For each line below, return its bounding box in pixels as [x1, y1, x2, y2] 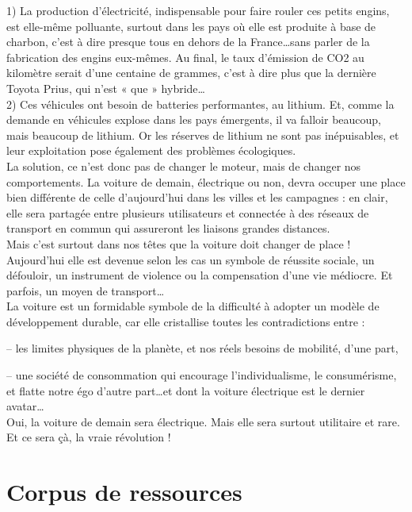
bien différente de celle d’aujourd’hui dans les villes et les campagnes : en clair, [6, 189, 388, 206]
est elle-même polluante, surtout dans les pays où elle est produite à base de [6, 17, 376, 34]
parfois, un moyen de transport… [6, 282, 165, 298]
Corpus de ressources [6, 475, 242, 508]
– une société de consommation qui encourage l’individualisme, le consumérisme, [6, 367, 397, 383]
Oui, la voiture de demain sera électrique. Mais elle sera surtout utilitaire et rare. [6, 413, 400, 429]
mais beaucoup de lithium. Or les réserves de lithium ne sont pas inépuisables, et [6, 126, 399, 143]
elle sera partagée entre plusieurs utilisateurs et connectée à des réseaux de [6, 204, 369, 221]
